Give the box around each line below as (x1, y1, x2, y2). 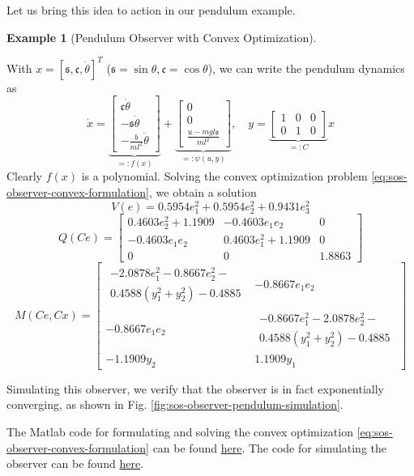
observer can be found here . (6, 455, 144, 472)
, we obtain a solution (148, 183, 257, 200)
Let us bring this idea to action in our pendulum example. (6, 2, 296, 18)
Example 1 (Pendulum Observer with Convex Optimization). (6, 28, 317, 45)
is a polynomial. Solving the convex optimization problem (81, 168, 368, 185)
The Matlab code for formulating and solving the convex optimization (6, 423, 353, 440)
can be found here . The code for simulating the (152, 439, 387, 456)
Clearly (6, 168, 42, 185)
